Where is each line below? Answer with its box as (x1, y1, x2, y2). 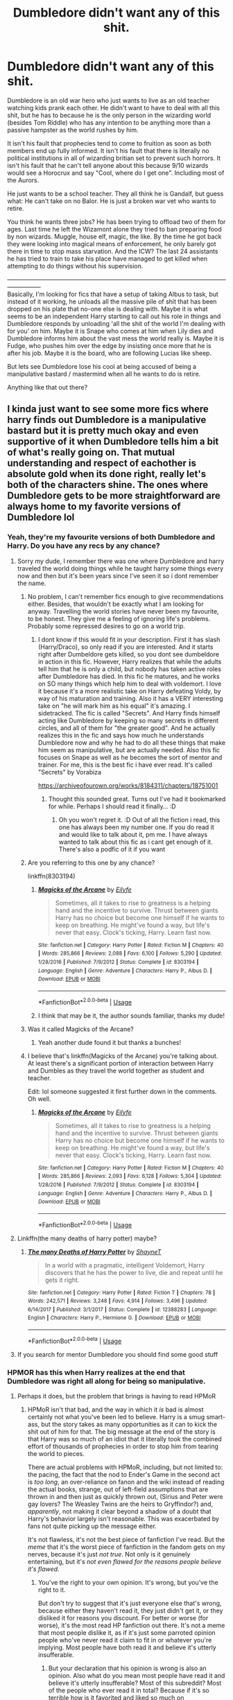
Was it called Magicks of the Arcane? (27, 1025, 134, 1033)
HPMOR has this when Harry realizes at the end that (7, 1367, 186, 1377)
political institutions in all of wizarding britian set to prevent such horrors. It (7, 154, 221, 162)
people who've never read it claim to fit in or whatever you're (37, 1636, 212, 1645)
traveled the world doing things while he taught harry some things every (17, 564, 224, 573)
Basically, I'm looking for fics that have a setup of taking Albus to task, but (7, 290, 218, 298)
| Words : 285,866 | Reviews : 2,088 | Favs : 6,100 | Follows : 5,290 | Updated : (37, 950, 223, 957)
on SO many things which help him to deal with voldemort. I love (37, 679, 222, 688)
